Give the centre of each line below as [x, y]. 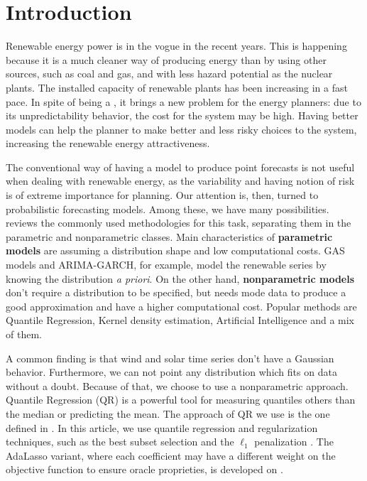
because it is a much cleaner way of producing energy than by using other [166, 59]
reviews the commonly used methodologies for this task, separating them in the [179, 223]
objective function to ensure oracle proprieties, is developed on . [144, 469]
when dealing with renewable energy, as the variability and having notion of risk [180, 181]
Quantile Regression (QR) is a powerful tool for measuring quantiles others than [181, 400]
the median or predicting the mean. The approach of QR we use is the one [168, 413]
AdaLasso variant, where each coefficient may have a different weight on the [171, 455]
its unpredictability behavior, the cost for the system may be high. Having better [182, 115]
